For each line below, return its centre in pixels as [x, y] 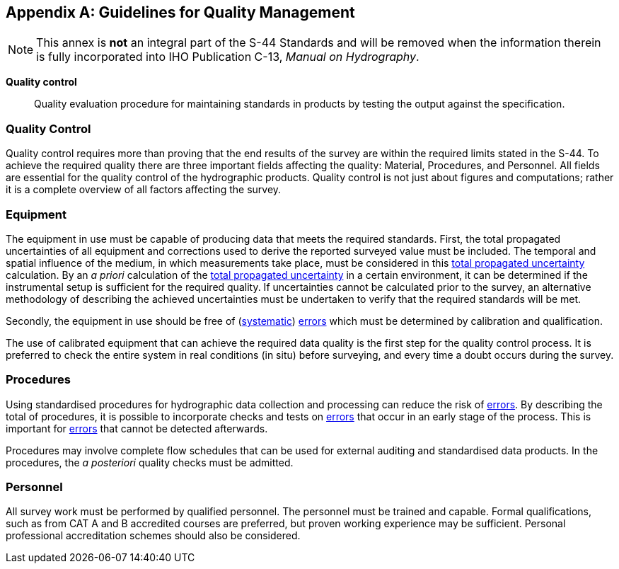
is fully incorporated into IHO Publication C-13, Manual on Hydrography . [228, 57]
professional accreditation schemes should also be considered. [153, 536]
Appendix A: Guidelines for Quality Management [180, 12]
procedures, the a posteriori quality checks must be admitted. [150, 462]
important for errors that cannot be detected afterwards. [137, 428]
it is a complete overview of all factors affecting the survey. [144, 190]
